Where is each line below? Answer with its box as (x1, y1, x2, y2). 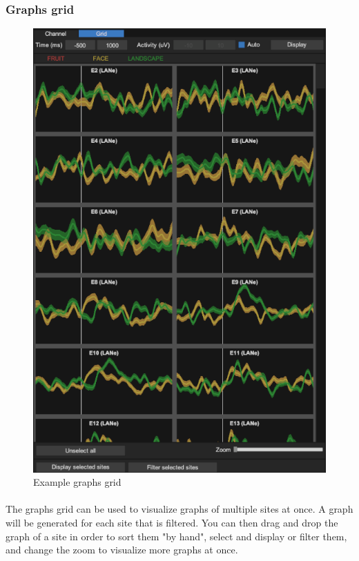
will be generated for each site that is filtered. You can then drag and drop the (6, 515, 338, 529)
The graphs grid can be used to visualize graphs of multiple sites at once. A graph (6, 502, 353, 516)
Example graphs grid (33, 475, 122, 489)
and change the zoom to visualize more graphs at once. (6, 542, 238, 557)
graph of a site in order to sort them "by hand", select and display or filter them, (6, 529, 347, 543)
